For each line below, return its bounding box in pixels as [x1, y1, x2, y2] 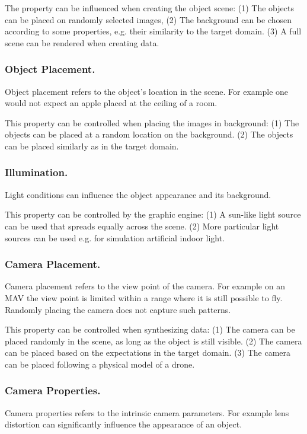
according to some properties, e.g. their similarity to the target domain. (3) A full [5, 25, 302, 37]
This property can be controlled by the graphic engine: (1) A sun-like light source [5, 208, 301, 221]
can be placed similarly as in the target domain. [5, 139, 179, 152]
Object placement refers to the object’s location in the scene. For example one [5, 85, 289, 97]
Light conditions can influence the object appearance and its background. [5, 188, 271, 200]
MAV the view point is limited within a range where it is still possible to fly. [5, 291, 283, 304]
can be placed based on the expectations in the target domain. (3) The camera [5, 346, 291, 359]
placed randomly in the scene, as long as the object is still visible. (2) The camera [5, 334, 302, 347]
